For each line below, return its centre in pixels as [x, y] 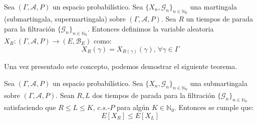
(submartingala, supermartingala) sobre [65, 19]
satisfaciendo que [30, 107]
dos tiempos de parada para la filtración [154, 95]
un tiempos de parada [219, 19]
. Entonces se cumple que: [214, 107]
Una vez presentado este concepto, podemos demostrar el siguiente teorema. [121, 66]
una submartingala [219, 83]
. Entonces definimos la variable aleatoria [151, 28]
